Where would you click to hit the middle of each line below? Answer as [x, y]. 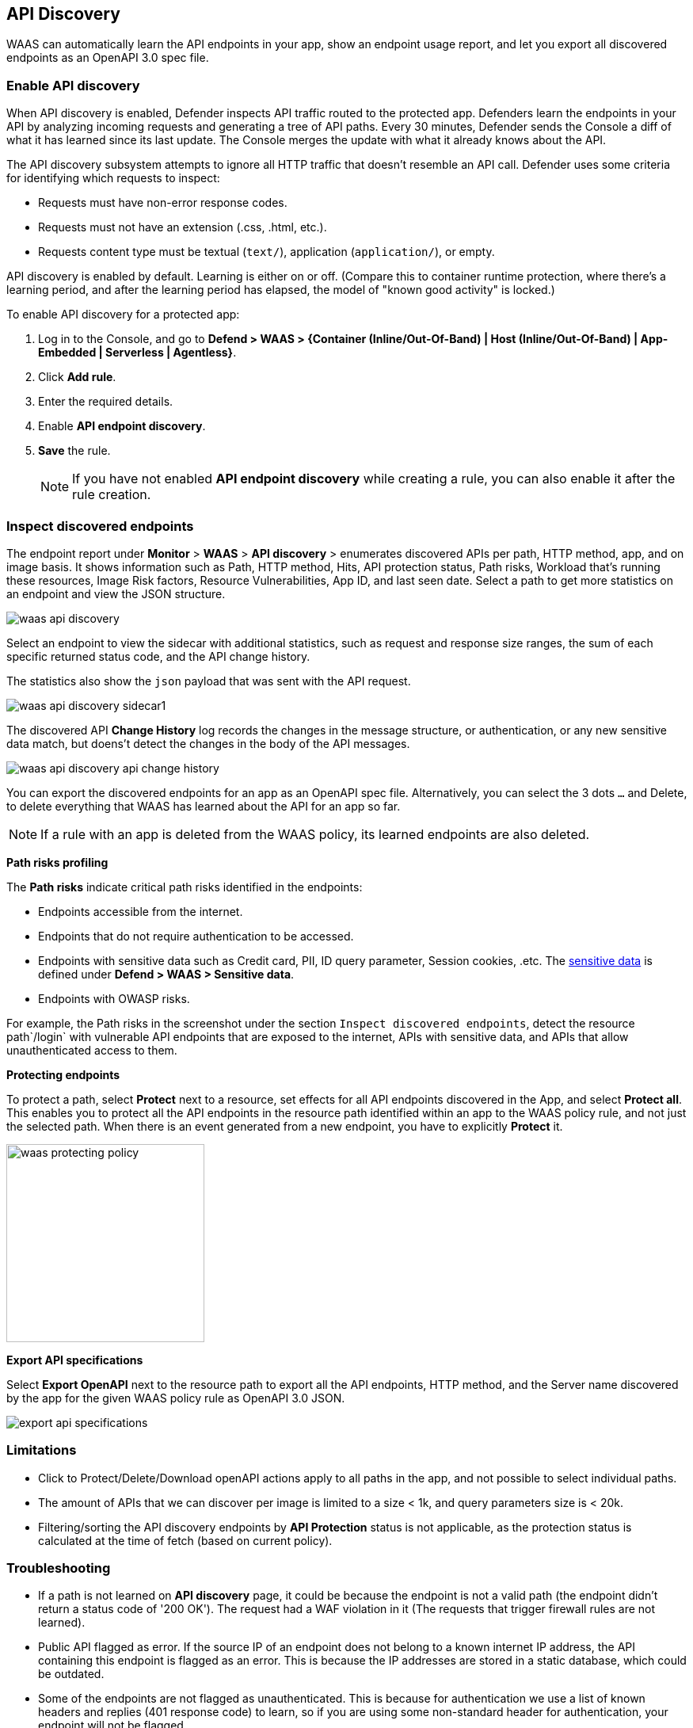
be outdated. [71, 1674]
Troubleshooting [59, 1568]
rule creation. [112, 495]
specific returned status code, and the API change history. [158, 656]
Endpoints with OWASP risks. [114, 998]
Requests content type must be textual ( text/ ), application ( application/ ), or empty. [267, 252]
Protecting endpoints [63, 1074]
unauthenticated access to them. [92, 1050]
